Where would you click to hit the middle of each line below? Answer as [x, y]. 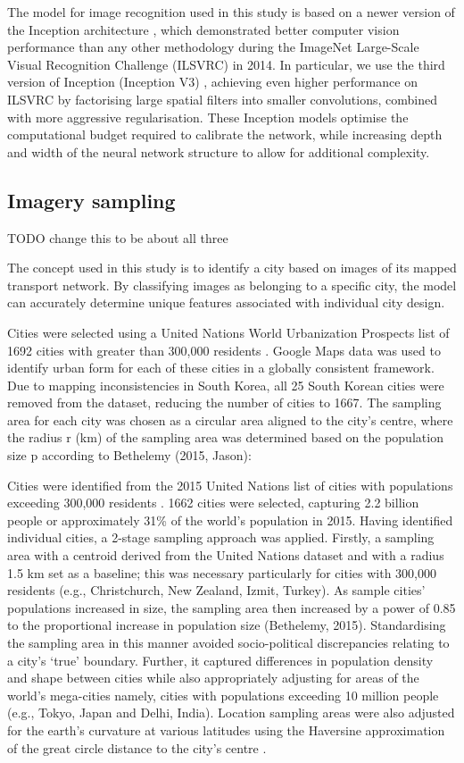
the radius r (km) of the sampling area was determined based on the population [225, 437]
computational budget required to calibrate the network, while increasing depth [225, 134]
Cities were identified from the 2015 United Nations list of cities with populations [230, 485]
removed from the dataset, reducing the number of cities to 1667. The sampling [224, 402]
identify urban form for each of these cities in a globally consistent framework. [221, 368]
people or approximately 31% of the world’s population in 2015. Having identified [230, 520]
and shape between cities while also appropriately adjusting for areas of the [213, 678]
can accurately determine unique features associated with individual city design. [226, 302]
